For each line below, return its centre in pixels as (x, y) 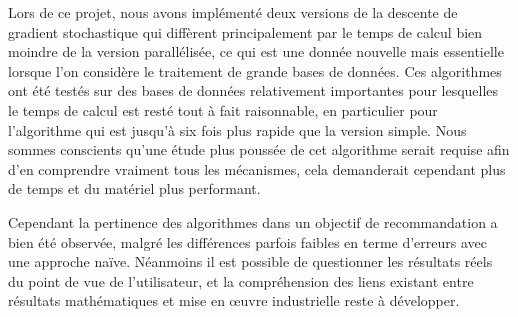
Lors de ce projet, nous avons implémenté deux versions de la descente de (233, 12)
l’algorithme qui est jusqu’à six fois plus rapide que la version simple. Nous (237, 129)
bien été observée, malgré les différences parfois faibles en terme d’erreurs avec (248, 241)
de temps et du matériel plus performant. (134, 188)
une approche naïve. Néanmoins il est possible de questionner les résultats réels (250, 261)
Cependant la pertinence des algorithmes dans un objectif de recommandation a (253, 221)
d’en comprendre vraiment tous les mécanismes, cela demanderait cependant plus (257, 168)
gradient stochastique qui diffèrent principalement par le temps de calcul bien (245, 31)
